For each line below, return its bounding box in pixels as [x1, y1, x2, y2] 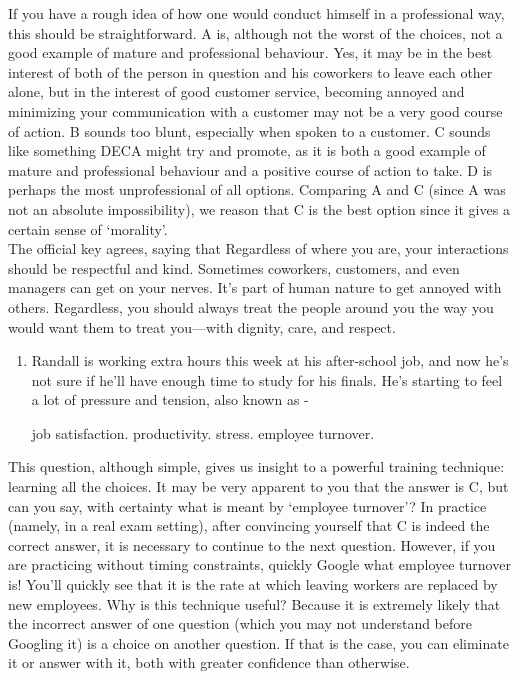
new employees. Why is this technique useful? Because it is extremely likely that [8, 593, 501, 614]
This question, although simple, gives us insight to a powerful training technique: [8, 456, 505, 477]
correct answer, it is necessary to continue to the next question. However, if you [8, 534, 496, 555]
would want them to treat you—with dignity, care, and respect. [8, 316, 396, 337]
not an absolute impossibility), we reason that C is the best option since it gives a [8, 198, 510, 219]
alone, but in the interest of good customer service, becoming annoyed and [8, 81, 465, 102]
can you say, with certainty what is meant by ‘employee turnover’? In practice [8, 495, 487, 516]
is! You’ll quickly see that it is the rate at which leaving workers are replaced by [8, 574, 498, 595]
